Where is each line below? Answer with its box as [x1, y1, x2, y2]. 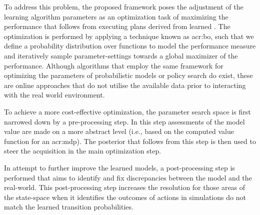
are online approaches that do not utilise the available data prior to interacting [4, 79, 246, 90]
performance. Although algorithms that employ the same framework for [4, 60, 223, 70]
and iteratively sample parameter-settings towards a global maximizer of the [4, 50, 238, 60]
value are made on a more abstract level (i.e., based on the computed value [4, 126, 234, 136]
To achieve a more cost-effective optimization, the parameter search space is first [4, 106, 251, 116]
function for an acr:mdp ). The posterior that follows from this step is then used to [4, 135, 256, 146]
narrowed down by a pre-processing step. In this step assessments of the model [4, 116, 245, 126]
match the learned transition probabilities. [4, 201, 133, 212]
